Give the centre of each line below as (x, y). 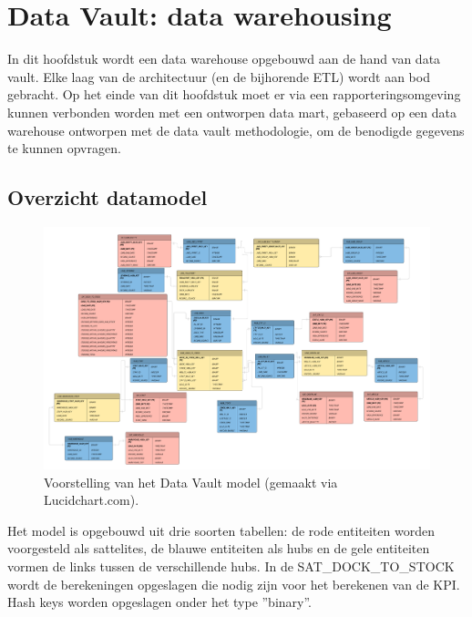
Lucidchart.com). (92, 500)
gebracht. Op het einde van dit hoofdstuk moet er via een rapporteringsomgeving (234, 94)
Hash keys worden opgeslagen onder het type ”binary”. (160, 602)
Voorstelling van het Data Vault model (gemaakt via (191, 482)
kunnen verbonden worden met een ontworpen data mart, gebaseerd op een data (232, 112)
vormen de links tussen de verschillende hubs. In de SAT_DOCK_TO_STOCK (231, 566)
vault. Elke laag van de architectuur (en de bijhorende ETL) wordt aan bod (219, 76)
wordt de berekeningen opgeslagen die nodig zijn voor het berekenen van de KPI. (234, 584)
